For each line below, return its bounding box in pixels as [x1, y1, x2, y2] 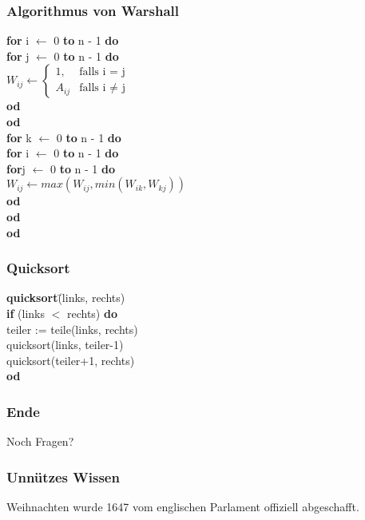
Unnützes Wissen [6, 466, 120, 486]
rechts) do [66, 304, 117, 321]
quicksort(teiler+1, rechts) [6, 351, 135, 368]
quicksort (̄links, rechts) [6, 289, 125, 306]
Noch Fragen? [6, 433, 74, 450]
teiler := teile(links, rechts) [6, 320, 138, 337]
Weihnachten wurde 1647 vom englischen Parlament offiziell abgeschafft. [6, 498, 359, 514]
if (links [6, 304, 45, 321]
